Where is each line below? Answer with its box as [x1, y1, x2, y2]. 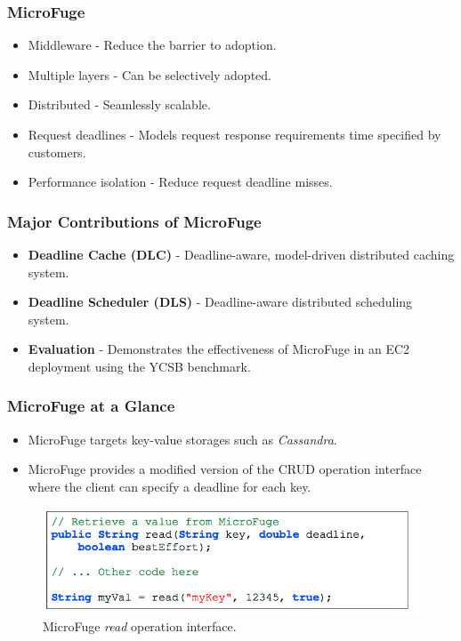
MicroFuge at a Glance [7, 395, 175, 417]
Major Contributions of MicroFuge [7, 210, 262, 232]
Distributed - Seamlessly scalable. [28, 95, 211, 114]
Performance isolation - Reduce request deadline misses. [28, 172, 333, 191]
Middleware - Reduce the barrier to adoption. [28, 36, 277, 54]
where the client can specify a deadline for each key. [28, 477, 311, 495]
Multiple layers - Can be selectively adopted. [28, 65, 271, 84]
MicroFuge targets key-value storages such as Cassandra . [28, 429, 337, 448]
